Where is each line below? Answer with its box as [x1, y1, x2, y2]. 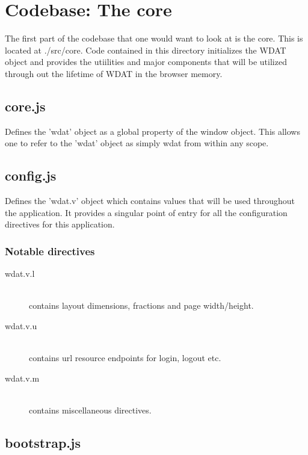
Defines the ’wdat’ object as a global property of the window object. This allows [5, 125, 300, 137]
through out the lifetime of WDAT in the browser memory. [5, 67, 223, 79]
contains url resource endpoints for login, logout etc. [29, 351, 221, 364]
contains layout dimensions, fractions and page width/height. [29, 299, 254, 312]
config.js [5, 166, 57, 185]
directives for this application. [5, 218, 115, 231]
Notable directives [5, 243, 95, 258]
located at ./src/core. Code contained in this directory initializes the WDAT [5, 43, 286, 56]
